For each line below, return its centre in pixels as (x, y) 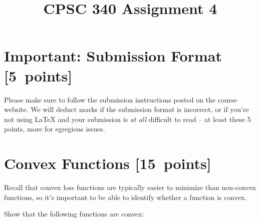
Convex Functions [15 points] (108, 163)
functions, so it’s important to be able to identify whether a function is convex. (125, 197)
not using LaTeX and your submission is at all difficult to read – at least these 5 (127, 119)
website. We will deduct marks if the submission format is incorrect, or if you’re (126, 109)
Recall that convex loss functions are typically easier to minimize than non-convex (130, 187)
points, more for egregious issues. (55, 129)
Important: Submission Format (113, 56)
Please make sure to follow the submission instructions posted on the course (120, 99)
